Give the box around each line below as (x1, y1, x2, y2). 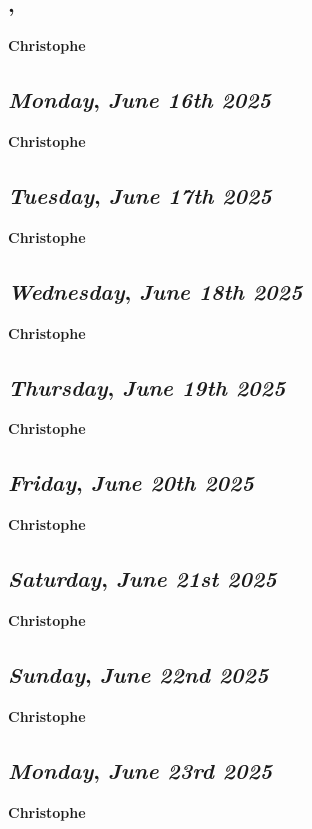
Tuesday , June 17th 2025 (8, 179, 272, 210)
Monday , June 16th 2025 (8, 84, 272, 115)
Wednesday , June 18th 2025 (8, 275, 303, 306)
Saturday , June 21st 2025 (8, 563, 277, 594)
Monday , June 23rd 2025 (8, 754, 273, 785)
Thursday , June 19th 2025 (8, 371, 286, 402)
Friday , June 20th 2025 (8, 467, 254, 498)
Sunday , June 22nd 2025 (8, 658, 269, 689)
